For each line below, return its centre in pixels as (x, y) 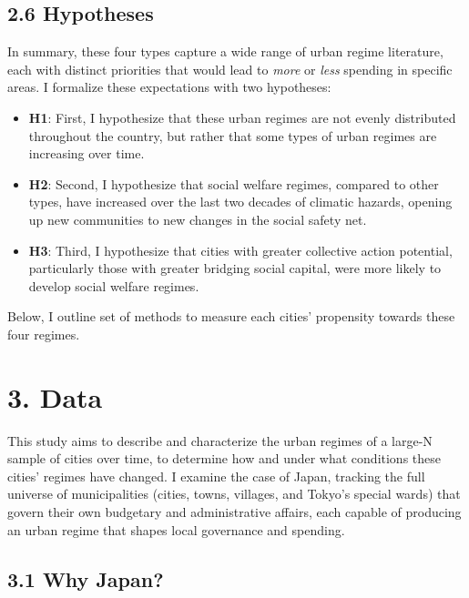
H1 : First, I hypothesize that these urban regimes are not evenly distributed (242, 117)
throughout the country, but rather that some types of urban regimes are (233, 135)
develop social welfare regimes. (114, 285)
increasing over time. (87, 153)
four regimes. (44, 334)
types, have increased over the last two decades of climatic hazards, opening (240, 202)
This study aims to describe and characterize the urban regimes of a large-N (220, 440)
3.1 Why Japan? (86, 578)
